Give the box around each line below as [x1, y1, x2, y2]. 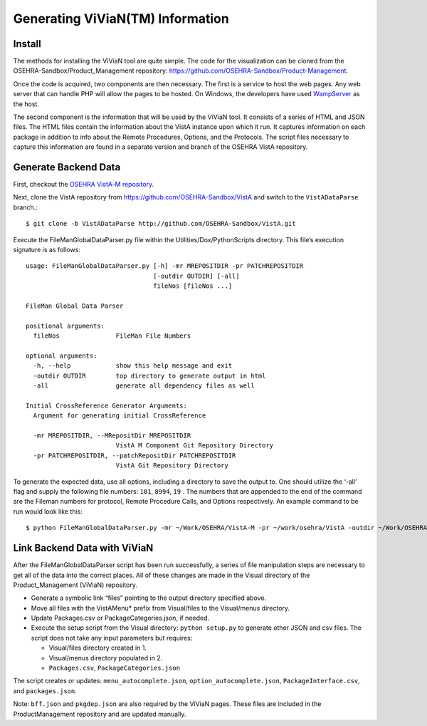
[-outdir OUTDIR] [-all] [153, 271, 240, 280]
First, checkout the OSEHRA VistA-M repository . [13, 180, 154, 189]
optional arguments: [26, 351, 97, 360]
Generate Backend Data [13, 161, 121, 173]
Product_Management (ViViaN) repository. [13, 581, 138, 589]
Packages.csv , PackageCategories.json [48, 663, 181, 673]
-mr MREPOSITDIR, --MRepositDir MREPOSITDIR [33, 432, 191, 440]
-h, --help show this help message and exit [33, 362, 233, 370]
